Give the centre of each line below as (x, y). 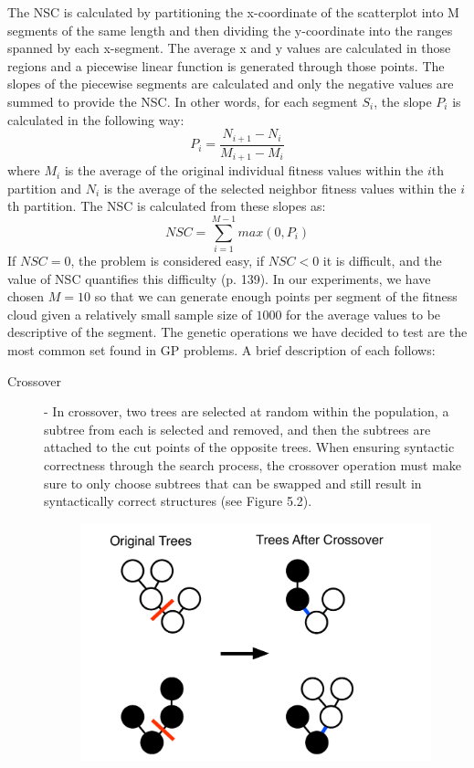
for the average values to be (363, 314)
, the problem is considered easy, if (167, 260)
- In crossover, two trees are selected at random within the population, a (247, 411)
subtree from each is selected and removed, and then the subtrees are (237, 429)
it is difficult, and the (382, 260)
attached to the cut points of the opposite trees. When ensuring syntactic (249, 447)
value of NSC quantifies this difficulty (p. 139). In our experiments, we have (219, 278)
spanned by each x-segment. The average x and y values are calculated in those (229, 48)
